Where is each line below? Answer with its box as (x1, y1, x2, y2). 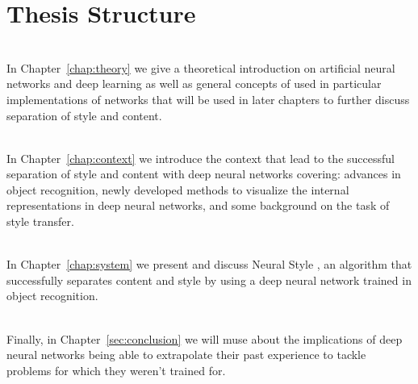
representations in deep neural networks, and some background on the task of (6, 197, 390, 214)
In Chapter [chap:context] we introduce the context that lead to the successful (6, 149, 395, 166)
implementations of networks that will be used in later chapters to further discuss (6, 90, 410, 107)
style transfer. (6, 213, 74, 230)
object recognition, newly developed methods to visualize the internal (6, 181, 349, 198)
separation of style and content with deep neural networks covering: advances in (6, 165, 401, 182)
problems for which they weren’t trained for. (6, 361, 226, 378)
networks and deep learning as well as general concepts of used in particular (6, 75, 382, 92)
